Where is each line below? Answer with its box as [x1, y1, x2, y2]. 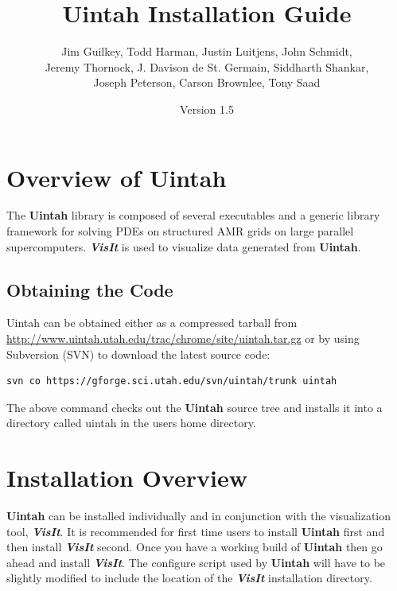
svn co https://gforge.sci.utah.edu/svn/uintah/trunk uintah [6, 375, 337, 387]
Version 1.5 [180, 100, 234, 117]
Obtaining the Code [6, 277, 173, 301]
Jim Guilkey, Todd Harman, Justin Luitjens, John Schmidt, [61, 43, 352, 60]
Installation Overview [6, 461, 247, 494]
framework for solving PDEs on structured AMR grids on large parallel [6, 223, 354, 239]
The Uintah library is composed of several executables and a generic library [6, 207, 380, 224]
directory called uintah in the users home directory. [6, 414, 256, 431]
